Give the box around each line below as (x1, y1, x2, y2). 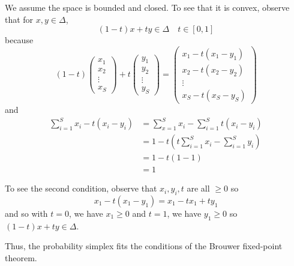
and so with (5, 207, 48, 219)
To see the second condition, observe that (5, 182, 157, 195)
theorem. (5, 251, 37, 264)
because (5, 34, 34, 46)
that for (5, 13, 34, 25)
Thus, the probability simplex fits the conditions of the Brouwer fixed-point (5, 240, 283, 252)
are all (187, 182, 210, 195)
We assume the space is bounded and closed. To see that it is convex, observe (5, 1, 290, 13)
